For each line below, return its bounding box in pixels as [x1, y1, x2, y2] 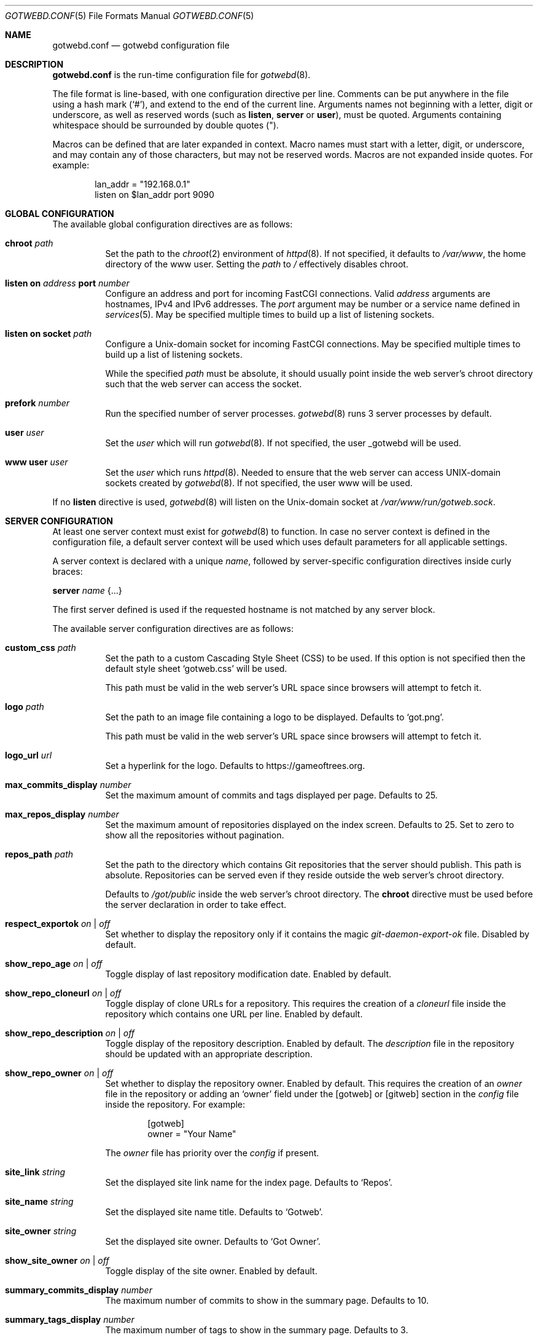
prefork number [5, 398, 70, 408]
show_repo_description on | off [5, 1028, 135, 1038]
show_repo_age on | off [5, 958, 103, 969]
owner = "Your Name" [147, 1129, 236, 1139]
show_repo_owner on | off [5, 1068, 114, 1078]
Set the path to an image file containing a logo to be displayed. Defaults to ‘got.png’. [105, 712, 444, 722]
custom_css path [5, 642, 76, 653]
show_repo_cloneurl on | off [5, 988, 122, 998]
